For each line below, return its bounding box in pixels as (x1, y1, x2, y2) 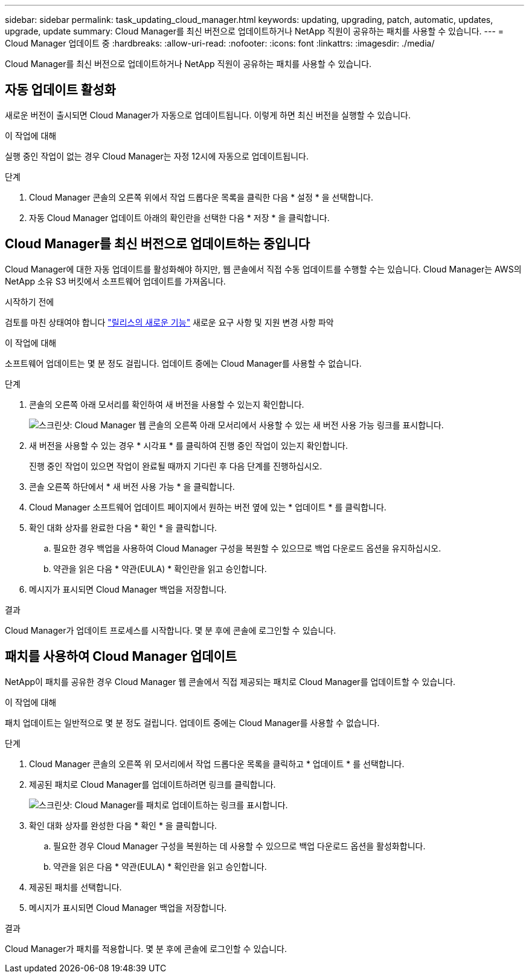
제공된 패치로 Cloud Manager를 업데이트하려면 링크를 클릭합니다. (29, 779, 276, 790)
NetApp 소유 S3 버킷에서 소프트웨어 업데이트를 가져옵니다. (5, 275, 226, 286)
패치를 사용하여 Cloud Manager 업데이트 (5, 649, 237, 664)
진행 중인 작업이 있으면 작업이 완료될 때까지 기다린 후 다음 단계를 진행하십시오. (29, 460, 322, 471)
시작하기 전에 (5, 296, 54, 307)
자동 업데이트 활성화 (5, 82, 116, 98)
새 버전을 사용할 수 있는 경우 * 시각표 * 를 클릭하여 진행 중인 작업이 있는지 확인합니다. (29, 440, 348, 451)
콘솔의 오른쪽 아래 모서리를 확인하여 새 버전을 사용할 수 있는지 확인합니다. (29, 399, 304, 410)
